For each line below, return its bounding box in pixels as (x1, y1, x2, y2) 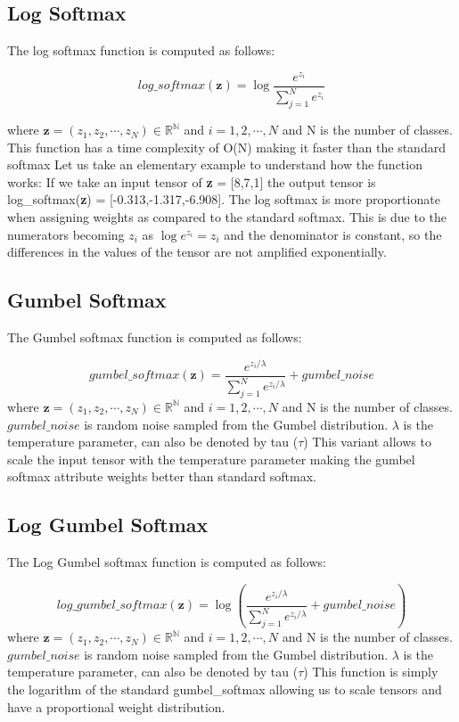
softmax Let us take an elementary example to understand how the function (7, 155, 422, 174)
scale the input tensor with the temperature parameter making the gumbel (7, 449, 415, 468)
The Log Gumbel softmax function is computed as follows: (7, 553, 326, 571)
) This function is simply (303, 662, 439, 681)
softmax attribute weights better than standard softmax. (7, 467, 316, 486)
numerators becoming (7, 225, 125, 243)
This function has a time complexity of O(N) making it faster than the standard (7, 137, 446, 156)
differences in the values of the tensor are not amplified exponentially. (7, 242, 387, 261)
